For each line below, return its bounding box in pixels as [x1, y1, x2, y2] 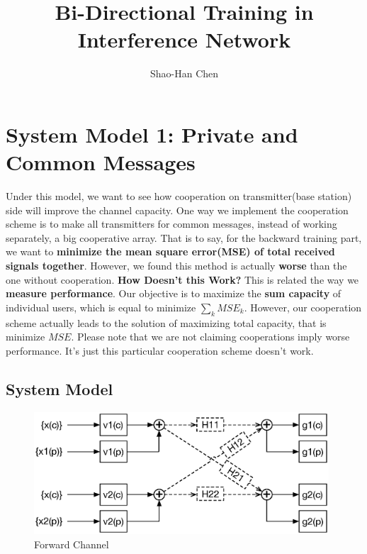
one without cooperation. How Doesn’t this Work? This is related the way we [6, 272, 359, 287]
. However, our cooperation [244, 299, 362, 314]
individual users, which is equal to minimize [6, 299, 196, 314]
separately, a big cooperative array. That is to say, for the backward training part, [6, 230, 362, 245]
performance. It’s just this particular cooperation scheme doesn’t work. [6, 343, 314, 358]
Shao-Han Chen [149, 66, 219, 81]
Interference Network [77, 25, 291, 54]
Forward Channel [34, 536, 109, 551]
